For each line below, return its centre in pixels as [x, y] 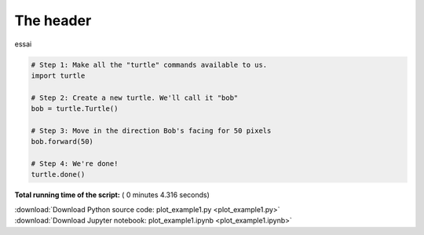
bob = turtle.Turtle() [75, 109]
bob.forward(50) [62, 142]
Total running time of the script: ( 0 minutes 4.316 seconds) [112, 195]
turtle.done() [58, 174]
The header [53, 20]
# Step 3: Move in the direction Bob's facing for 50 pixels [151, 130]
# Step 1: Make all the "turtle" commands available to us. [149, 64]
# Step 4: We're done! [75, 164]
